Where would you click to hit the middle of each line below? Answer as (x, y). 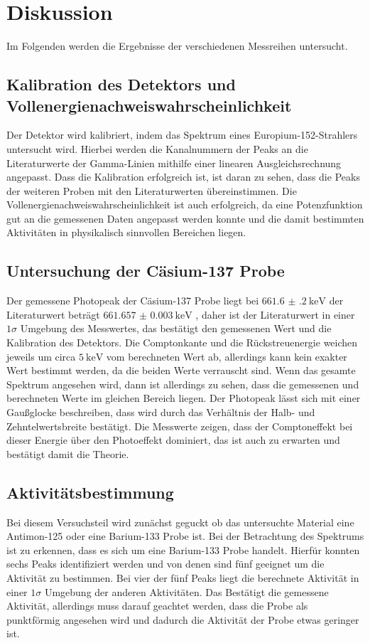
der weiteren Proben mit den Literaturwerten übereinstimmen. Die (152, 190)
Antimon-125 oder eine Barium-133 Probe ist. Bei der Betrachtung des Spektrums (185, 536)
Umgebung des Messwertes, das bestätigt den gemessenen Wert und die (176, 328)
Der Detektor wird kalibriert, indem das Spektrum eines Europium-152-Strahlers (182, 135)
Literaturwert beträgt (53, 314)
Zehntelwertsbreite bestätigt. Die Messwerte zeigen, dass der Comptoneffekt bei (180, 426)
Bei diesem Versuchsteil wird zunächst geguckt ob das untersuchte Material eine (180, 522)
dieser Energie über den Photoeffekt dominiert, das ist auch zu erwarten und (173, 440)
